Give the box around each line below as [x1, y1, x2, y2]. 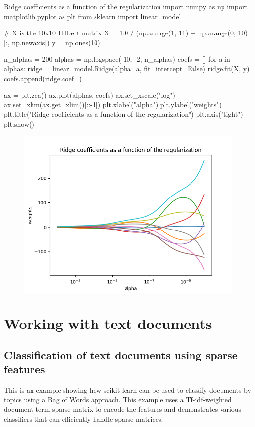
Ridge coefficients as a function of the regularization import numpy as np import [4, 1, 248, 11]
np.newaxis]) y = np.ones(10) [12, 37, 100, 47]
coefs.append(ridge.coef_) [4, 73, 82, 83]
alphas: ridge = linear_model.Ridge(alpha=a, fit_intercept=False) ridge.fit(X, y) [4, 63, 250, 73]
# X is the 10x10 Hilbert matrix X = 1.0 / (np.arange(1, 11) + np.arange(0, [4, 28, 236, 38]
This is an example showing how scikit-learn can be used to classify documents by [4, 385, 251, 395]
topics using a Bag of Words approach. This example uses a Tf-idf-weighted [4, 394, 232, 404]
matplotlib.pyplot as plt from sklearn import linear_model [4, 11, 181, 21]
